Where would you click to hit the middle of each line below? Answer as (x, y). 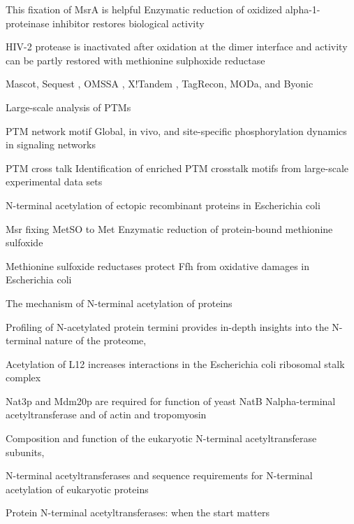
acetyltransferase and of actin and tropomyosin (106, 415)
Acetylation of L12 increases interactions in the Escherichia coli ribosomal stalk (175, 363)
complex (23, 377)
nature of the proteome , (96, 340)
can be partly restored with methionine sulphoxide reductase (135, 60)
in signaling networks (51, 144)
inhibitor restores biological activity (128, 23)
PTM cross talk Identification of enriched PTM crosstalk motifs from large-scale (177, 168)
